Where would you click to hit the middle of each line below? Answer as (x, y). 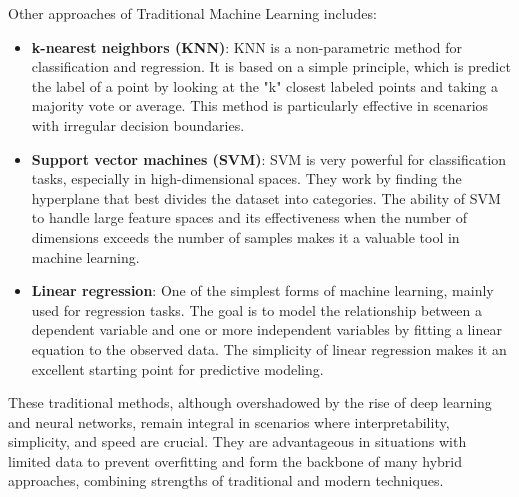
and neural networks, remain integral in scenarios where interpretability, (229, 421)
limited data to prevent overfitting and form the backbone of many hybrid (235, 460)
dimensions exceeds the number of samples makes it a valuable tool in (245, 236)
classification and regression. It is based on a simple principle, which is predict (271, 66)
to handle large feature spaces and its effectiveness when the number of (249, 217)
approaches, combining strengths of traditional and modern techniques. (226, 480)
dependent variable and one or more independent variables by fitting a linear (266, 329)
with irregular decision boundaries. (138, 124)
